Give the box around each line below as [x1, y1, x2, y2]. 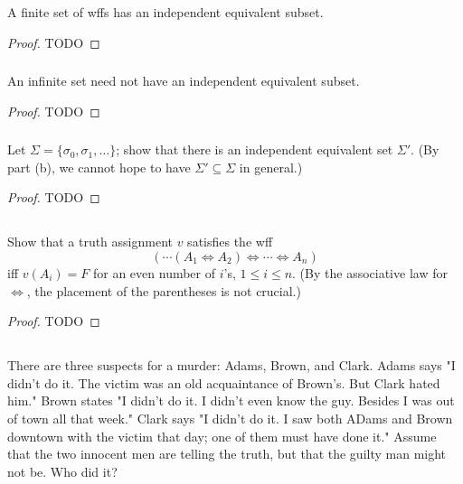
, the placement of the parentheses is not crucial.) [26, 281, 301, 300]
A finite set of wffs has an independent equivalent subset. [7, 3, 324, 21]
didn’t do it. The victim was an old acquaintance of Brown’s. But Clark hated [7, 373, 440, 392]
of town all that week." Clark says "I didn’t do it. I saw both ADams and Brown [7, 408, 453, 427]
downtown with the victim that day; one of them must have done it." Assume [7, 426, 437, 445]
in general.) [239, 157, 303, 176]
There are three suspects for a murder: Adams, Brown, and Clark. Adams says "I [7, 356, 456, 375]
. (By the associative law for [292, 263, 448, 282]
